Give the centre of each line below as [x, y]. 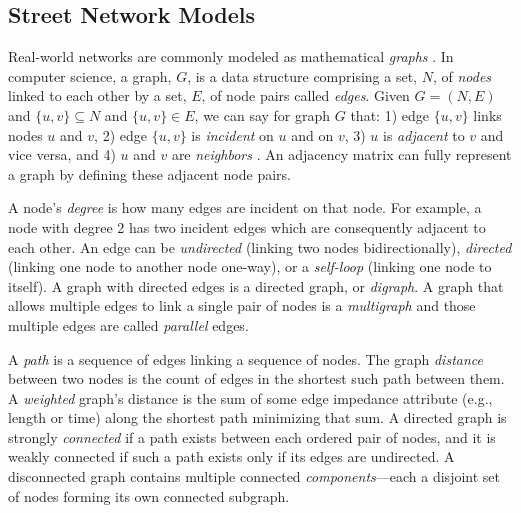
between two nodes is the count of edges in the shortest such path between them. [256, 378]
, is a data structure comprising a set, [302, 75]
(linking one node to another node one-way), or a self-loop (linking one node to [250, 266]
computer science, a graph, [90, 75]
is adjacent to [424, 134]
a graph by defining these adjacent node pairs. [149, 173]
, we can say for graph [262, 114]
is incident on [232, 134]
